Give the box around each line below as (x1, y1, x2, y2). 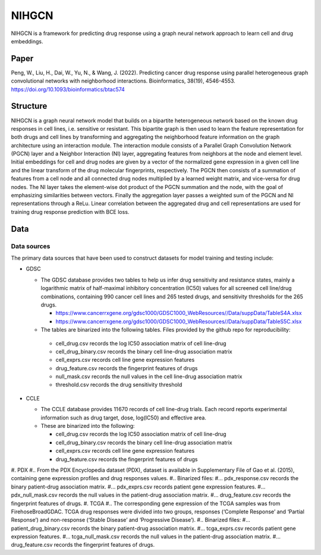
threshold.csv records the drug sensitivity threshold (55, 381, 182, 389)
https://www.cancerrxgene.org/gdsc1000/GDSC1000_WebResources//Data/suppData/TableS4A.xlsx (55, 310, 303, 317)
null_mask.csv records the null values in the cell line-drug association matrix (55, 373, 243, 380)
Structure (11, 101, 48, 111)
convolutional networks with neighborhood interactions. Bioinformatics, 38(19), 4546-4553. (11, 77, 236, 84)
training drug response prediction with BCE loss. (11, 208, 130, 215)
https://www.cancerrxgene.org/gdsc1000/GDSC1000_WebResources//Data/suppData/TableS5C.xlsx (55, 318, 302, 325)
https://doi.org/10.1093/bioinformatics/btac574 (11, 86, 125, 93)
